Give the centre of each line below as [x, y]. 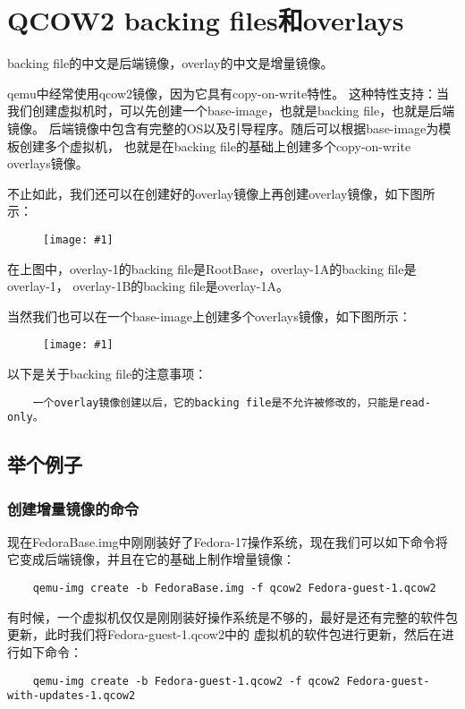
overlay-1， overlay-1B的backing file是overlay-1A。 [148, 286]
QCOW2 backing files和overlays [206, 20]
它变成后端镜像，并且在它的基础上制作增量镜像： [151, 559]
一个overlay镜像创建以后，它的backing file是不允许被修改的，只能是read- [232, 402]
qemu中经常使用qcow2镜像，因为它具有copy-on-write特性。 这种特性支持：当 [228, 93]
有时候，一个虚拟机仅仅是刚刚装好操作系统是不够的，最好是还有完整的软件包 [232, 616]
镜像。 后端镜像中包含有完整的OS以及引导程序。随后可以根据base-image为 [223, 128]
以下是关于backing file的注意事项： [107, 373]
